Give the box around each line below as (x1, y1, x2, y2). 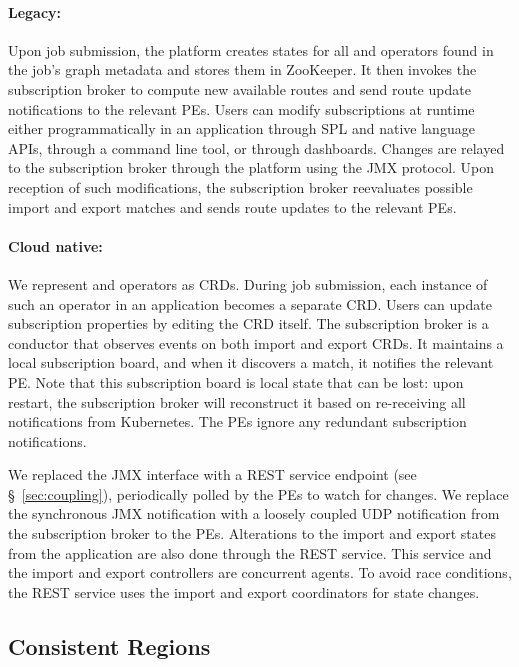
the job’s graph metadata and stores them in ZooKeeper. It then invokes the (8, 59, 477, 80)
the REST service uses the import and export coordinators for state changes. (8, 581, 480, 602)
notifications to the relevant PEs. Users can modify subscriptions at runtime (8, 98, 475, 119)
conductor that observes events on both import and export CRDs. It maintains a (8, 332, 504, 353)
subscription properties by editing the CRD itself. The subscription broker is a (8, 313, 489, 334)
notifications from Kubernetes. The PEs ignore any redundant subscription (8, 411, 467, 432)
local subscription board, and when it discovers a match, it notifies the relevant (8, 352, 494, 373)
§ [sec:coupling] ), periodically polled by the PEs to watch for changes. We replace (8, 483, 509, 504)
